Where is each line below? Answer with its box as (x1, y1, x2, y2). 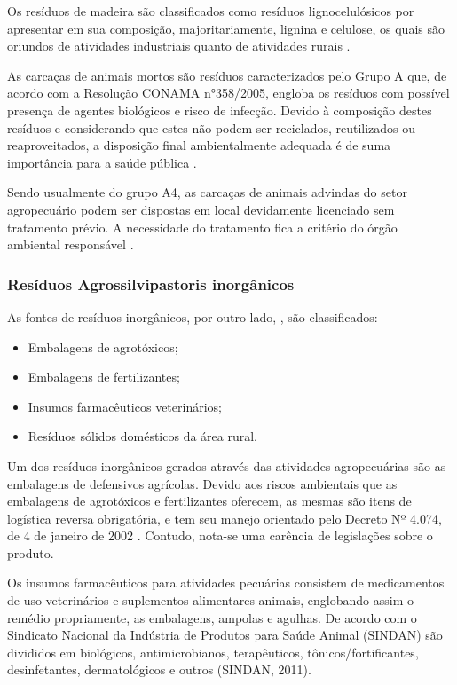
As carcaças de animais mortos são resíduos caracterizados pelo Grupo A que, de (7, 66, 447, 84)
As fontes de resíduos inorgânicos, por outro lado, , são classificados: (7, 307, 378, 326)
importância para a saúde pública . (7, 153, 197, 171)
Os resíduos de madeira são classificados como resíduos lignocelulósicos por (7, 2, 414, 20)
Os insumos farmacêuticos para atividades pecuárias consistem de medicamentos (7, 573, 445, 592)
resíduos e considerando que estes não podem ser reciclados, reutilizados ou (7, 118, 416, 137)
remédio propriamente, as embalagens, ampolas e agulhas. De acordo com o (7, 608, 417, 626)
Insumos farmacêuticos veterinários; (28, 397, 222, 415)
